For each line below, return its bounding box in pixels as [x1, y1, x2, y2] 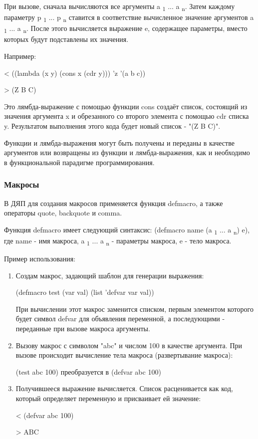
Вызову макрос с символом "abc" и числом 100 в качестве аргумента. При [15, 340, 242, 350]
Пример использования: [4, 253, 76, 263]
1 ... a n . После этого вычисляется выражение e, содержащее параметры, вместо [4, 23, 248, 35]
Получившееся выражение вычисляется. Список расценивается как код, [15, 383, 233, 394]
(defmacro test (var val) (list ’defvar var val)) [15, 287, 154, 297]
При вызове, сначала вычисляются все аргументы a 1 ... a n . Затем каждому [4, 1, 235, 12]
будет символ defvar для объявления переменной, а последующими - [15, 313, 225, 324]
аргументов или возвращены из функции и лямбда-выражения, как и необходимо [4, 147, 250, 158]
